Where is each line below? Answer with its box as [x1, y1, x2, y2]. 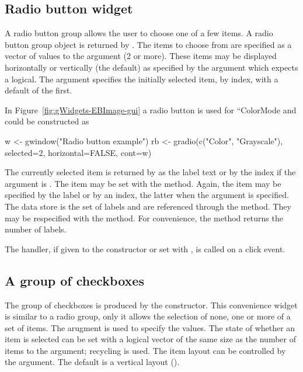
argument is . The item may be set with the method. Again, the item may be [5, 177, 281, 189]
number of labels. [5, 223, 67, 235]
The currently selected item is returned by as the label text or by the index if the [5, 166, 296, 178]
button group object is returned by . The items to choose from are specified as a [5, 38, 292, 50]
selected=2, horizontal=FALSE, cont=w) [5, 146, 152, 158]
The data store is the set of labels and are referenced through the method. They [5, 200, 291, 212]
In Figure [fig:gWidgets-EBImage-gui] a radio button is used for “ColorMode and [5, 103, 297, 116]
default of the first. [5, 84, 72, 96]
